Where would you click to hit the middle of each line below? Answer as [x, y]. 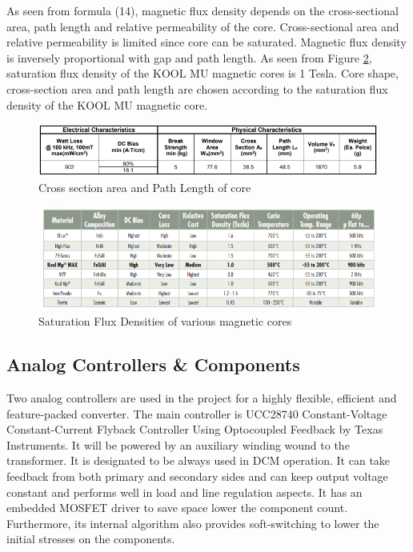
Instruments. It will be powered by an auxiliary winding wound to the [178, 444]
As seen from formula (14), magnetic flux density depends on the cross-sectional [202, 10]
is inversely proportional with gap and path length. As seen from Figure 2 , [189, 57]
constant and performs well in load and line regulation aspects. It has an [184, 492]
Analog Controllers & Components [153, 364]
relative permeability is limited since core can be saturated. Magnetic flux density [206, 42]
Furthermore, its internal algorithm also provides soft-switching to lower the [193, 523]
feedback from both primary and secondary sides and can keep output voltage [197, 476]
